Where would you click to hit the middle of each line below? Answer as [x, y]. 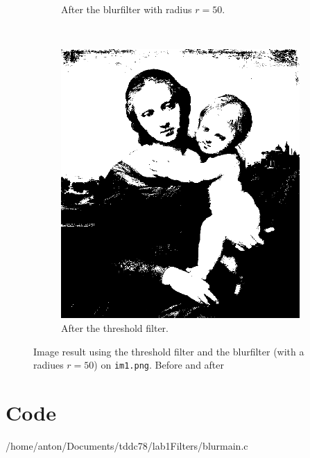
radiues [49, 365]
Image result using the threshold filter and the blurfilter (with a [169, 351]
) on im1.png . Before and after [159, 365]
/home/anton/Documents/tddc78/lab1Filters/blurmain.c [127, 446]
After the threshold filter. [115, 328]
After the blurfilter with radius [127, 9]
